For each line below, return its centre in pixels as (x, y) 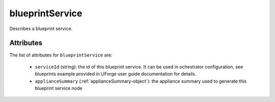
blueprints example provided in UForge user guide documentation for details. (116, 74)
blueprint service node (59, 88)
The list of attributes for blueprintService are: (61, 55)
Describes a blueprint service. (41, 29)
